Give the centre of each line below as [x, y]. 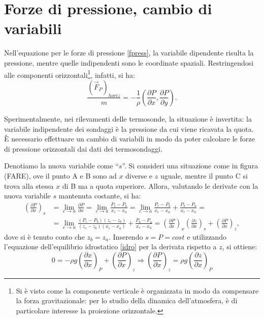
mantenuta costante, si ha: [100, 196]
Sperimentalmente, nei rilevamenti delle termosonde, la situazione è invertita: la [128, 118]
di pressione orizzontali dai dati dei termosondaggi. [83, 148]
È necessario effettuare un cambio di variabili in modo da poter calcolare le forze [129, 139]
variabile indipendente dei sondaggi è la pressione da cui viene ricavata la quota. [129, 128]
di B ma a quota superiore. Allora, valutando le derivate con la [160, 185]
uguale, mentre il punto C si [204, 175]
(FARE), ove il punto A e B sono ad [60, 175]
